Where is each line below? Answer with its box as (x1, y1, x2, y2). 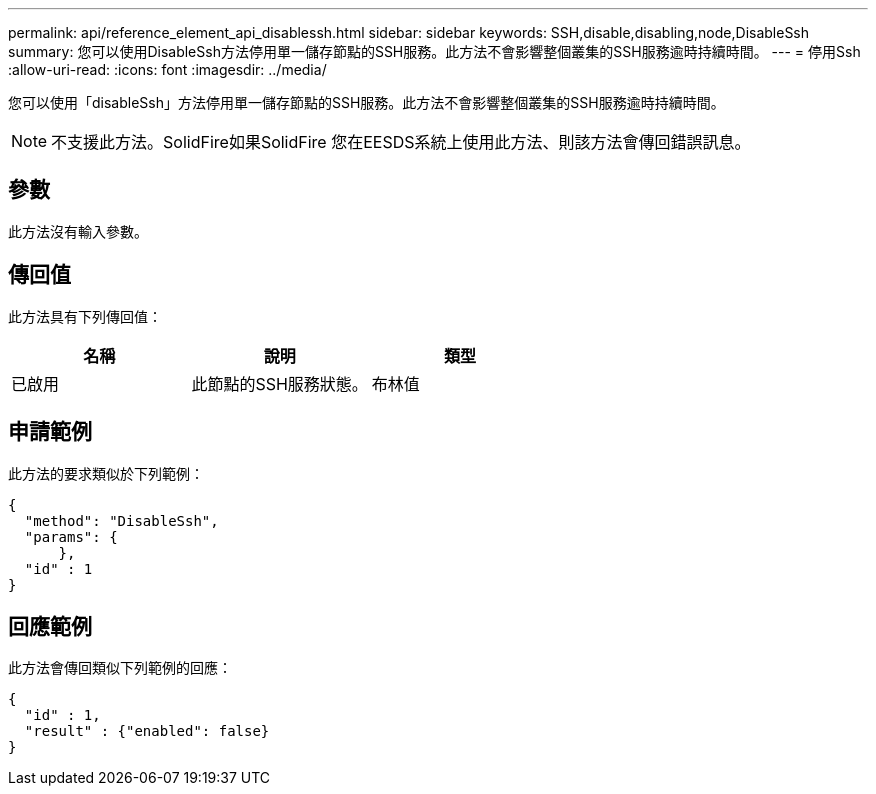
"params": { (24, 528, 118, 545)
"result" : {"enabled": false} (24, 723, 270, 740)
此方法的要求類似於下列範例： (8, 464, 204, 482)
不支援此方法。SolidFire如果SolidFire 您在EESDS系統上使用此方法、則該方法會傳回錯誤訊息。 (51, 132, 751, 152)
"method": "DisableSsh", (24, 512, 219, 529)
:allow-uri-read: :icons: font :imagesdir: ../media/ (8, 61, 327, 78)
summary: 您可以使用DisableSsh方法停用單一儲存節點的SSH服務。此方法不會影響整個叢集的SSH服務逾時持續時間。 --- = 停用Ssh (8, 43, 861, 60)
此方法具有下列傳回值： (8, 307, 162, 325)
